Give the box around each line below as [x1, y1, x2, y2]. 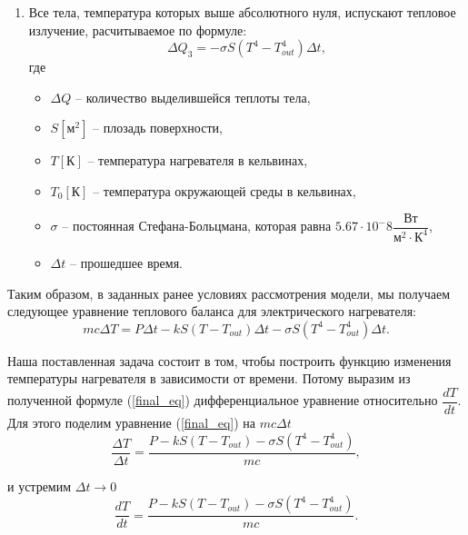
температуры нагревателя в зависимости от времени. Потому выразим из [7, 369, 411, 388]
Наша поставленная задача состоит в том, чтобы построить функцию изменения [7, 351, 452, 370]
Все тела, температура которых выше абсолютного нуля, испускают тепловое [28, 3, 456, 21]
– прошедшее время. [69, 253, 183, 272]
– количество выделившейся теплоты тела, [75, 87, 311, 106]
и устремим [7, 476, 72, 495]
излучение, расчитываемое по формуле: [28, 20, 247, 39]
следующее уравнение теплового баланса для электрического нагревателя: [7, 302, 416, 321]
